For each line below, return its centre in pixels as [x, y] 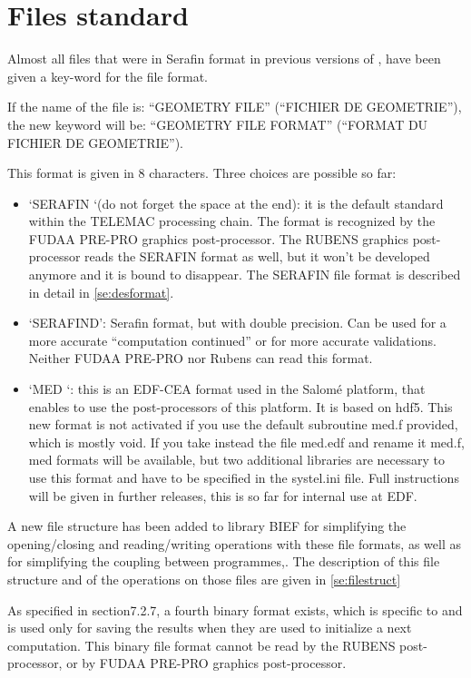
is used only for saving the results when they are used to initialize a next [210, 628]
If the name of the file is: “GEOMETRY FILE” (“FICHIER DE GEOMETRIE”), [235, 107]
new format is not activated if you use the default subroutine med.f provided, [243, 424]
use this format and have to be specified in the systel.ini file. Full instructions [244, 477]
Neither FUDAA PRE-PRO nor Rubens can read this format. [201, 358]
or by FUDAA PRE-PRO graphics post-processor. [206, 663]
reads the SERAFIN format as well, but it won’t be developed [257, 256]
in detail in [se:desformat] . [101, 292]
